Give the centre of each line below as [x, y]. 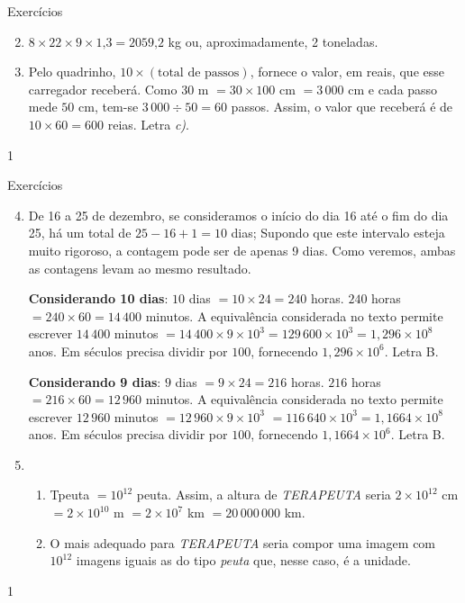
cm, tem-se [109, 107]
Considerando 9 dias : [95, 381]
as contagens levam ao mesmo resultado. [140, 268]
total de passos [198, 73]
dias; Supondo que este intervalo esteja [338, 233]
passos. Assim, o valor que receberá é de [342, 107]
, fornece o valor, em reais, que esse [347, 72]
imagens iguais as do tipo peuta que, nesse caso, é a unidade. [243, 560]
